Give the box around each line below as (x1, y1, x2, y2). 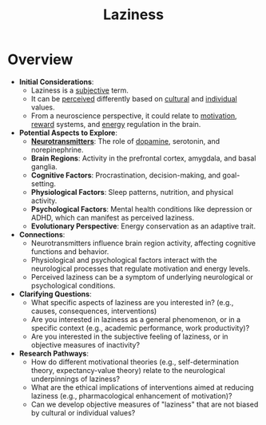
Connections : (18, 229, 66, 239)
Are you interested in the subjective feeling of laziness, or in (30, 332, 228, 341)
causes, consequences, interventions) (30, 306, 157, 316)
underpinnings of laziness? (30, 374, 121, 383)
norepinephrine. (30, 145, 84, 154)
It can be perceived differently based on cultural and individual (30, 93, 237, 103)
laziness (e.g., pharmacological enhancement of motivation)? (30, 391, 232, 400)
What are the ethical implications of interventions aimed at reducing (30, 382, 254, 392)
